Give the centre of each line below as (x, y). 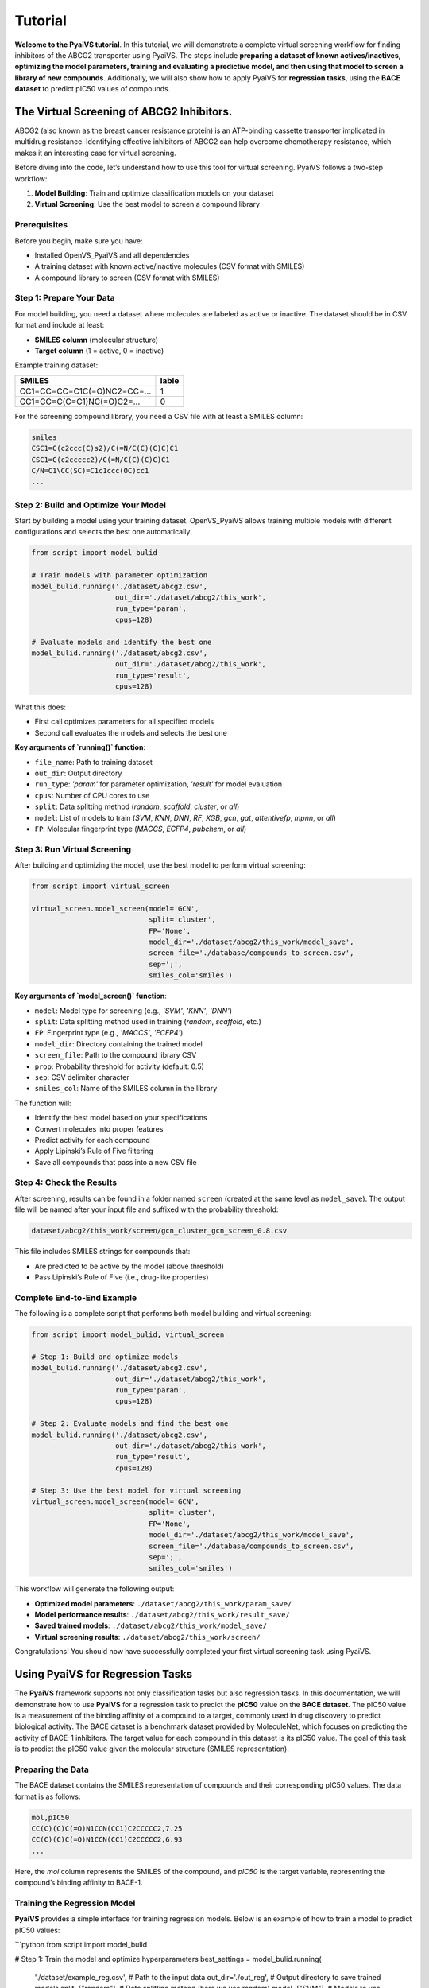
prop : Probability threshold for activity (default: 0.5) (119, 1066)
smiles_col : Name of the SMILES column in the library (126, 1089)
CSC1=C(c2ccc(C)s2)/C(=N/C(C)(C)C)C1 (105, 448)
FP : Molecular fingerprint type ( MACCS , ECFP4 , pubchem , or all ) (141, 829)
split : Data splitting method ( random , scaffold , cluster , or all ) (137, 806)
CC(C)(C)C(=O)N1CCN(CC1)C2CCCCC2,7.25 (107, 1829)
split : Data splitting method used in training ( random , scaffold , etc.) (148, 1022)
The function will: (43, 1103)
